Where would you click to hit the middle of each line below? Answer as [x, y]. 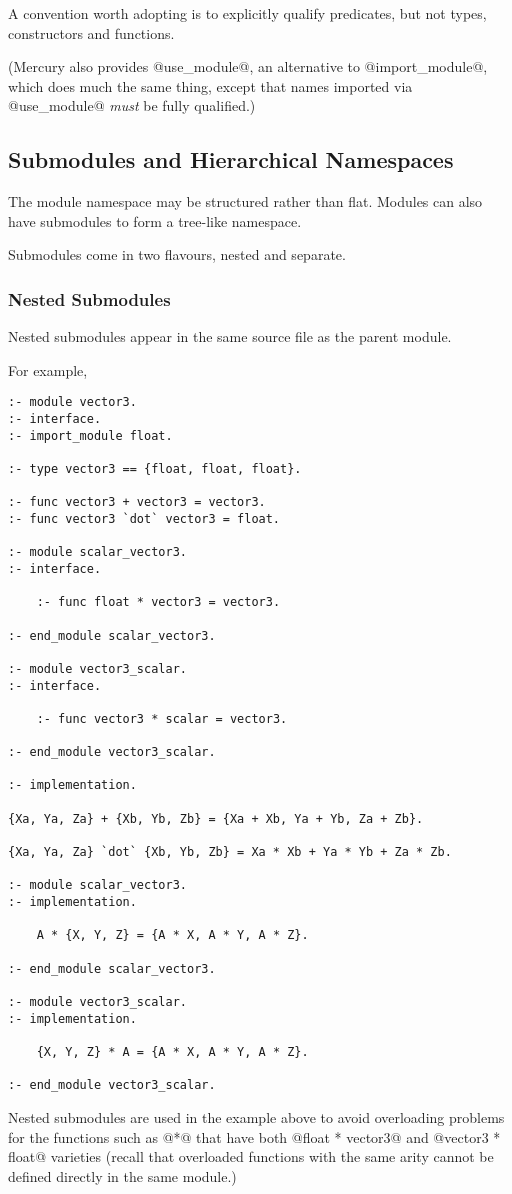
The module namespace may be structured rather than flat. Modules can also [245, 201]
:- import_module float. [90, 435]
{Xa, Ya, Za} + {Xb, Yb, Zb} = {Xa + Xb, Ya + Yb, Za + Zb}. [216, 818]
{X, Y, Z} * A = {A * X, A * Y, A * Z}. [172, 1051]
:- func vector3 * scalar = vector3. [162, 718]
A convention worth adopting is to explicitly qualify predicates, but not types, [247, 13]
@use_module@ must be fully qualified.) [132, 105]
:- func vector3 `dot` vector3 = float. [144, 518]
